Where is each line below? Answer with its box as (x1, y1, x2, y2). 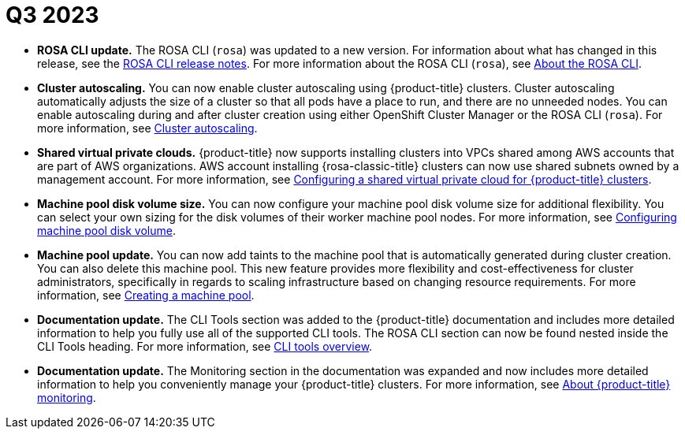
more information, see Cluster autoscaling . (37, 121, 258, 135)
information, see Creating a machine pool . (37, 288, 255, 302)
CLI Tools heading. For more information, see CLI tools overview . (37, 339, 373, 353)
